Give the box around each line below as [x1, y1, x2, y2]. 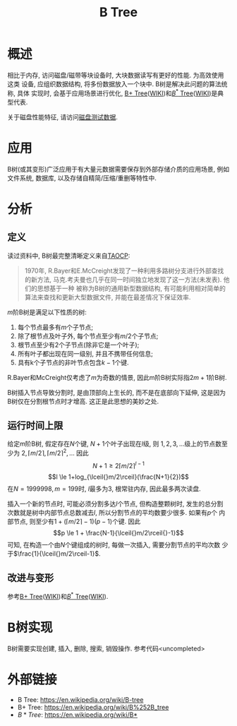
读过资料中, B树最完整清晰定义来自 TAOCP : [7, 251, 130, 260]
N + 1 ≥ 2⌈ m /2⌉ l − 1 [92, 460, 145, 470]
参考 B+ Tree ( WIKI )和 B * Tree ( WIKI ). [7, 591, 109, 601]
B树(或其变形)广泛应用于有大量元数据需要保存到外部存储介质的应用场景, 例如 [7, 165, 230, 173]
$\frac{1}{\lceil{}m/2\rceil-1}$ [13, 549, 99, 558]
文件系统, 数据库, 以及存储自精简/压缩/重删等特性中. [7, 174, 157, 182]
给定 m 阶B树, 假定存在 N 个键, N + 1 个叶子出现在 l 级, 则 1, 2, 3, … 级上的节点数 [7, 439, 222, 448]
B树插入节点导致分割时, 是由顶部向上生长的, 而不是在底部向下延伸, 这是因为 [7, 388, 226, 396]
